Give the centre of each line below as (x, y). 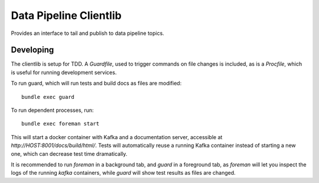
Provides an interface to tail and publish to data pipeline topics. (88, 33)
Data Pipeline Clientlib (66, 15)
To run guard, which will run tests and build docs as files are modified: (96, 84)
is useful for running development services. (64, 72)
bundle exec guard (48, 97)
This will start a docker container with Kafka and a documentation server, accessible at (117, 137)
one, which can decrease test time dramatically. (69, 153)
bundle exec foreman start (61, 124)
